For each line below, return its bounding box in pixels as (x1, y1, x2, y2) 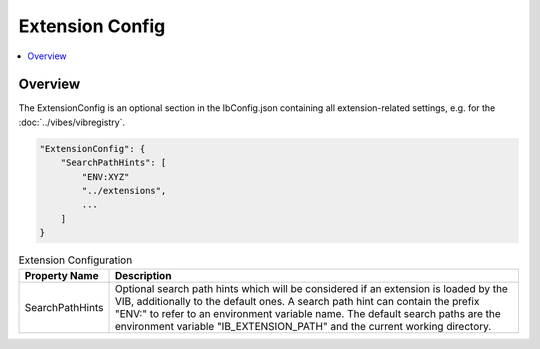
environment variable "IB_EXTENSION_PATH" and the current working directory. (114, 319, 492, 333)
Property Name (24, 268, 99, 282)
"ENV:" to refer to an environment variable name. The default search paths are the (114, 306, 502, 320)
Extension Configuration (18, 253, 133, 267)
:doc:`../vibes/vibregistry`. (18, 116, 125, 128)
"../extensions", (81, 185, 167, 196)
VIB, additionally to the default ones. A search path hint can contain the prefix (114, 294, 480, 308)
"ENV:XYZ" (81, 171, 130, 182)
